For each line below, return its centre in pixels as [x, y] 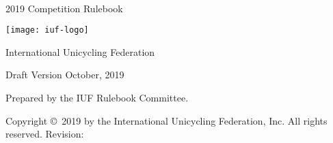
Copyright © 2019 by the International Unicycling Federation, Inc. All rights [166, 120]
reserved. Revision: [45, 134]
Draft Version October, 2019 [65, 75]
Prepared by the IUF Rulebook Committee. [97, 98]
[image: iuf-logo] [47, 30]
